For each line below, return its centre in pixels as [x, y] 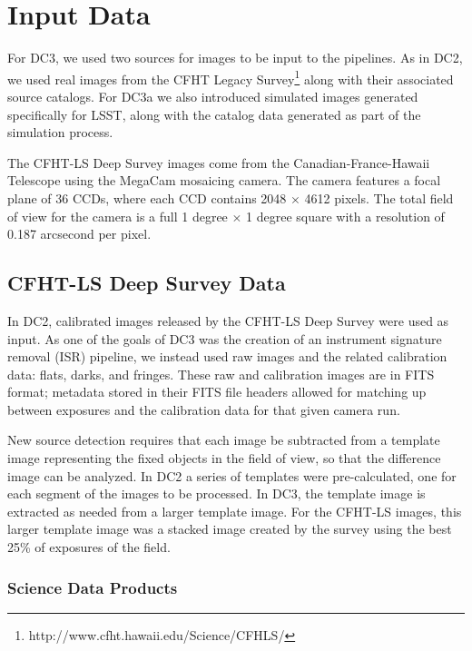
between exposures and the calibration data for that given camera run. [204, 409]
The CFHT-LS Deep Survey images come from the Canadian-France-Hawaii [219, 162]
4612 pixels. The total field [379, 197]
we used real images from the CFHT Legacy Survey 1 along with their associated [231, 77]
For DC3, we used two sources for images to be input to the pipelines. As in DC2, [235, 58]
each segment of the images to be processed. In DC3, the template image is [216, 493]
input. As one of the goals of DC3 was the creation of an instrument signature [225, 338]
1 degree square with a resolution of [345, 216]
